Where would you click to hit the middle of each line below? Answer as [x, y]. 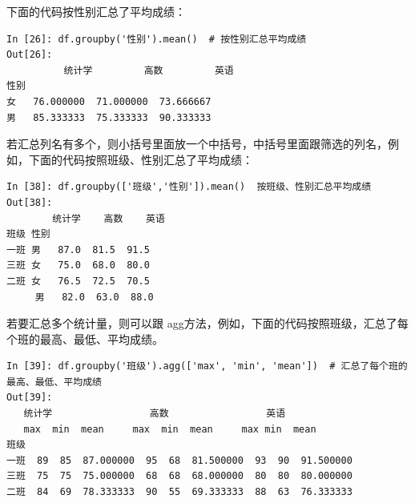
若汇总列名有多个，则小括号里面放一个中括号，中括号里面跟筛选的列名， [197, 144]
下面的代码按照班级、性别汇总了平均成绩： [141, 159]
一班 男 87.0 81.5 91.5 [78, 249]
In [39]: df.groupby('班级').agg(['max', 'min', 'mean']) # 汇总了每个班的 [207, 366]
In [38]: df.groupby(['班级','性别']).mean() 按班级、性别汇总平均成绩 [189, 187]
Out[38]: [30, 202]
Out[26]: [30, 55]
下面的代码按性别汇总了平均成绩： [96, 11]
